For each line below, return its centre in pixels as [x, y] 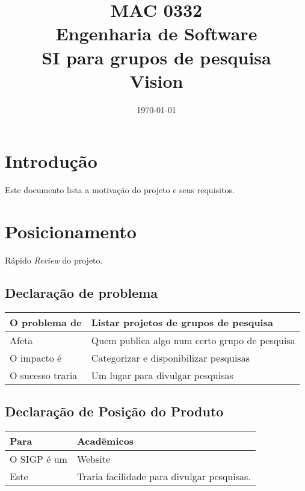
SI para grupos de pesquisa [156, 57]
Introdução [51, 161]
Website [94, 459]
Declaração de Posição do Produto [114, 411]
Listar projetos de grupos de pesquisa [182, 322]
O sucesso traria [44, 375]
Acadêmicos [105, 440]
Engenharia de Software [156, 33]
